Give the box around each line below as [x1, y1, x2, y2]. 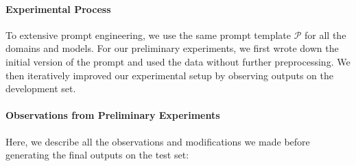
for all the [305, 27, 346, 42]
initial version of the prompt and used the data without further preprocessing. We [5, 54, 351, 68]
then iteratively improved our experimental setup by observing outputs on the [5, 68, 334, 82]
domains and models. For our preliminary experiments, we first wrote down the [5, 41, 339, 55]
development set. [5, 81, 76, 96]
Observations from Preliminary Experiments [5, 108, 220, 122]
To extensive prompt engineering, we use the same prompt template [5, 27, 292, 42]
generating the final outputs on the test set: [5, 148, 189, 162]
